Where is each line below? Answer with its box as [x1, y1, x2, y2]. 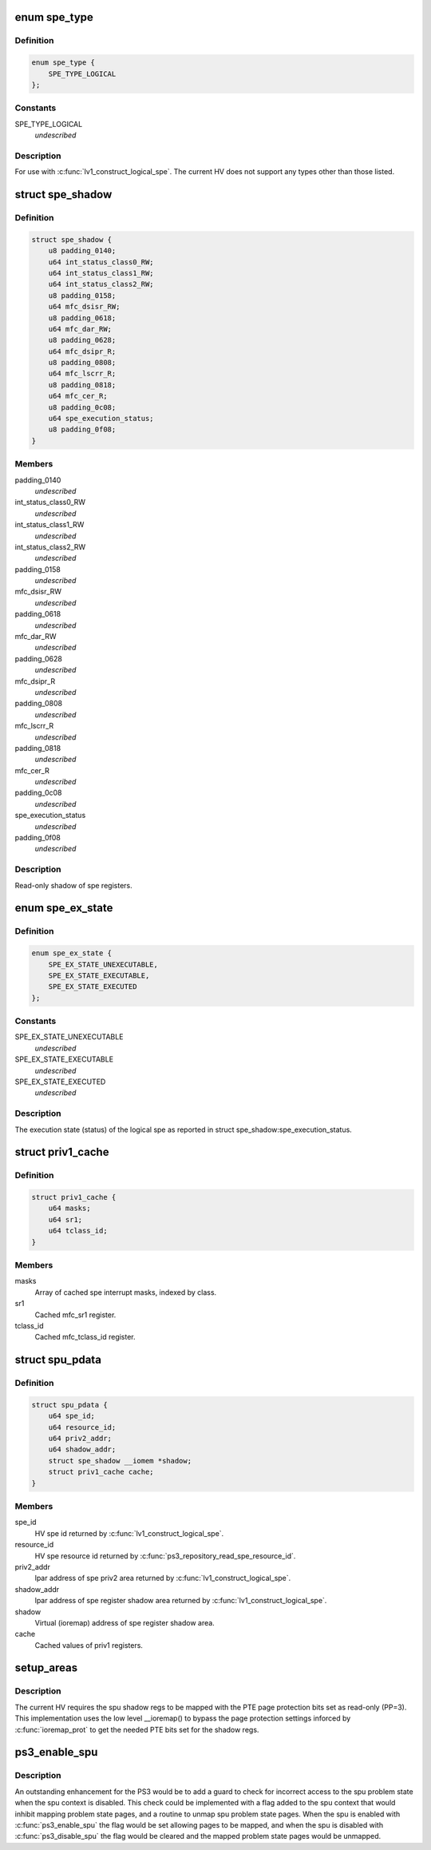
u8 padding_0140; [48, 246, 117, 256]
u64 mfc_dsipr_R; [48, 347, 117, 355]
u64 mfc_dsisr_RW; [48, 302, 121, 312]
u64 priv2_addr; [48, 1434, 112, 1443]
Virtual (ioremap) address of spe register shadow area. [34, 1618, 215, 1627]
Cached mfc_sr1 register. [34, 1310, 117, 1320]
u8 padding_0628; [48, 335, 117, 345]
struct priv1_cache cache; [48, 1467, 155, 1477]
